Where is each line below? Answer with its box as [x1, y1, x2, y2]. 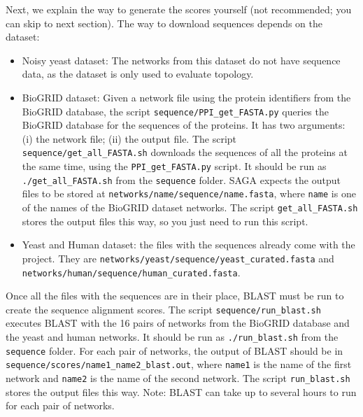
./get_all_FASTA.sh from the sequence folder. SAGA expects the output [22, 172, 341, 187]
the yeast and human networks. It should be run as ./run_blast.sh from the [6, 330, 339, 344]
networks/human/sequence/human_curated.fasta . [22, 264, 241, 279]
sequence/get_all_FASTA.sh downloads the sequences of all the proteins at [22, 145, 348, 160]
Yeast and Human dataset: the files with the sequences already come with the [22, 237, 355, 252]
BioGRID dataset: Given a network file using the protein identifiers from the [22, 90, 351, 104]
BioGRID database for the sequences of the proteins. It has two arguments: [22, 118, 346, 132]
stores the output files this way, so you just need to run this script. [22, 213, 308, 228]
